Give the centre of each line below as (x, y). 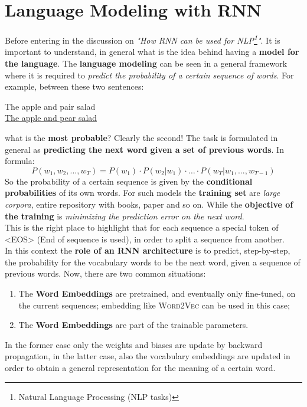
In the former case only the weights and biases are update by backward (134, 344)
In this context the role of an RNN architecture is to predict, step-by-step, (148, 250)
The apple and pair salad (50, 106)
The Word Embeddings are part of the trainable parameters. (133, 325)
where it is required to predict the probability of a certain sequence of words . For (149, 75)
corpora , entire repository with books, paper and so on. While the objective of (149, 204)
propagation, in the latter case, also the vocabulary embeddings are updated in (148, 356)
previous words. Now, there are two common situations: (105, 273)
